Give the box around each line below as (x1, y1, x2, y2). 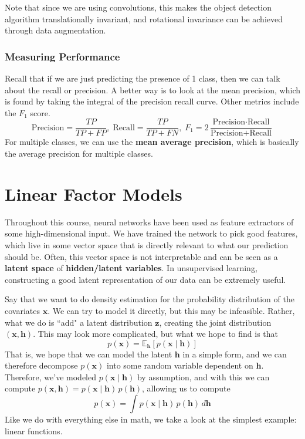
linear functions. (5, 424, 63, 437)
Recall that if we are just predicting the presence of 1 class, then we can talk (5, 72, 280, 84)
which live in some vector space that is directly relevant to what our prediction (5, 238, 289, 251)
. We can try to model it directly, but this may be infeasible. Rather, (48, 304, 295, 316)
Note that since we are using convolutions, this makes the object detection (5, 1, 272, 13)
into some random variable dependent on (106, 359, 253, 372)
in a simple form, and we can (182, 347, 287, 360)
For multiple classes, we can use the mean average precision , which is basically (5, 136, 299, 148)
